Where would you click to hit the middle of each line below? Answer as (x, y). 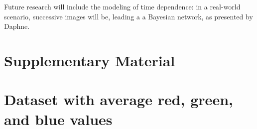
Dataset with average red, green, (119, 99)
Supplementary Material (90, 60)
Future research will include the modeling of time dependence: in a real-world (122, 6)
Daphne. (17, 26)
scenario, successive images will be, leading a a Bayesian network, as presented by (128, 16)
